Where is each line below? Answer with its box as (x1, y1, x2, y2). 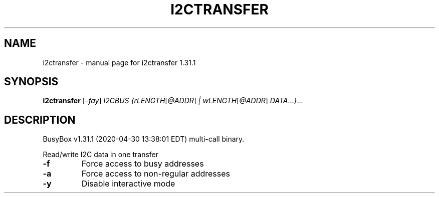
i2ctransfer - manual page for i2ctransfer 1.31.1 (43, 58, 196, 67)
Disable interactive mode (81, 179, 175, 189)
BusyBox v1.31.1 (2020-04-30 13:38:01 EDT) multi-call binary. (43, 135, 245, 144)
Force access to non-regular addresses (81, 169, 230, 179)
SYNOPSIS (4, 75, 59, 88)
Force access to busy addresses (81, 159, 204, 169)
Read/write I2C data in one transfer (43, 150, 159, 159)
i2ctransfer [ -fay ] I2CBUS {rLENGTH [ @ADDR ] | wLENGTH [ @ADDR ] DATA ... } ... (43, 96, 303, 105)
